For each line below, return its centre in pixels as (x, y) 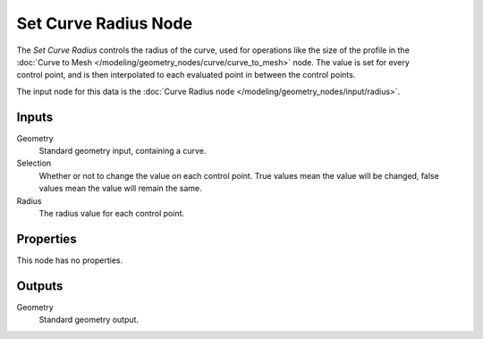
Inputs (35, 117)
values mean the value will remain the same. (120, 189)
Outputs (40, 286)
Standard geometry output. (89, 320)
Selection (34, 163)
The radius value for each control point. (112, 213)
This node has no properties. (70, 260)
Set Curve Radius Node (104, 23)
